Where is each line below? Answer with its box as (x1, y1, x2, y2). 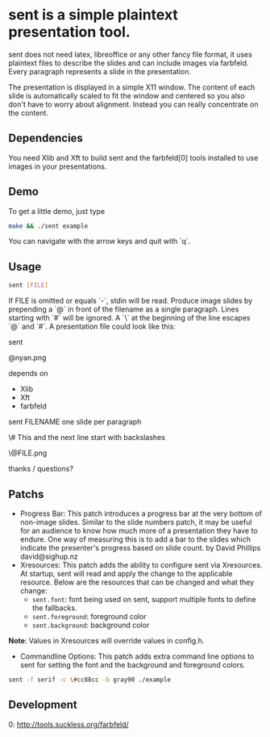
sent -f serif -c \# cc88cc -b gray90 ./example (8, 676, 172, 684)
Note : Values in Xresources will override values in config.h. (8, 635, 205, 645)
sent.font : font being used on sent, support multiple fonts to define (31, 594, 256, 604)
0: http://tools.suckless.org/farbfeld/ (8, 719, 129, 729)
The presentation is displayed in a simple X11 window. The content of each (8, 82, 255, 92)
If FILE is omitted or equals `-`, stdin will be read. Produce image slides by (8, 296, 253, 306)
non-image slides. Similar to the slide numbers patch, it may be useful (19, 517, 252, 526)
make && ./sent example (8, 222, 89, 230)
